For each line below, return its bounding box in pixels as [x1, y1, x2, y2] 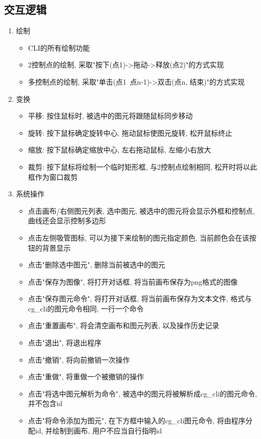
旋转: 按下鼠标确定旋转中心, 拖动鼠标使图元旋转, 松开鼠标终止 [28, 127, 233, 138]
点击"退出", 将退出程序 [28, 337, 102, 348]
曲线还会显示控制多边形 [28, 215, 106, 226]
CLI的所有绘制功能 [28, 42, 90, 53]
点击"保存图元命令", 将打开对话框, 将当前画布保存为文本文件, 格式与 [28, 293, 252, 304]
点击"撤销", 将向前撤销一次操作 [28, 354, 130, 365]
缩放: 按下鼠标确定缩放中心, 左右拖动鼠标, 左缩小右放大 [28, 144, 211, 155]
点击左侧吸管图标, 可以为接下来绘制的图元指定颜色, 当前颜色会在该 [28, 232, 249, 243]
